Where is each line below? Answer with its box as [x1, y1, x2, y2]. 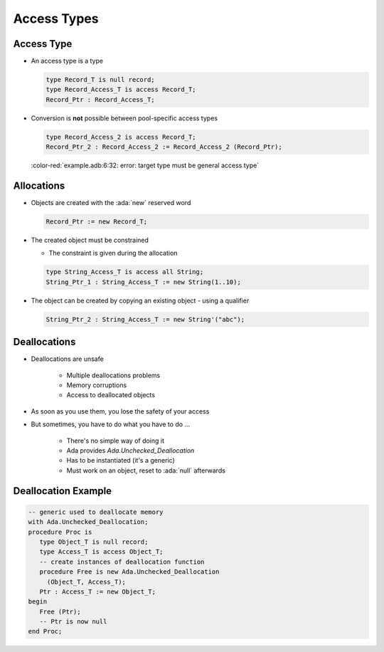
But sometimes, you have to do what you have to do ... [31, 420, 191, 428]
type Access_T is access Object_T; [39, 548, 164, 556]
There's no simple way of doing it [66, 436, 165, 445]
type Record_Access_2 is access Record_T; [46, 132, 196, 141]
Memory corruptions [66, 381, 127, 389]
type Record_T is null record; [46, 75, 156, 84]
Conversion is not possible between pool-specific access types [31, 114, 218, 122]
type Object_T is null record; [39, 537, 149, 546]
